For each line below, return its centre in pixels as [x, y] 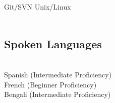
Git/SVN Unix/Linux [38, 7]
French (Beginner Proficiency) [50, 84]
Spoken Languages [53, 43]
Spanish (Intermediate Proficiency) [58, 74]
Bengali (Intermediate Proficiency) [57, 94]
